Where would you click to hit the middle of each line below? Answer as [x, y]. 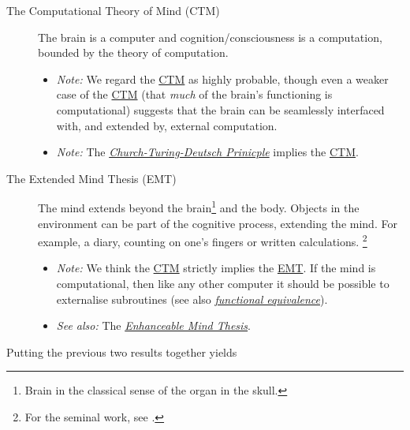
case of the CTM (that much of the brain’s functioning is [194, 94]
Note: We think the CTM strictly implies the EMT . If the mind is [216, 268]
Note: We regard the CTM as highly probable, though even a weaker [222, 79]
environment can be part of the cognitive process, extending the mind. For [218, 223]
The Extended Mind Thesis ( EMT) [91, 178]
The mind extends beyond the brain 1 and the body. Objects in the [199, 206]
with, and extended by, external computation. [167, 125]
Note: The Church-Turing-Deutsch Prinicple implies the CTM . [207, 152]
